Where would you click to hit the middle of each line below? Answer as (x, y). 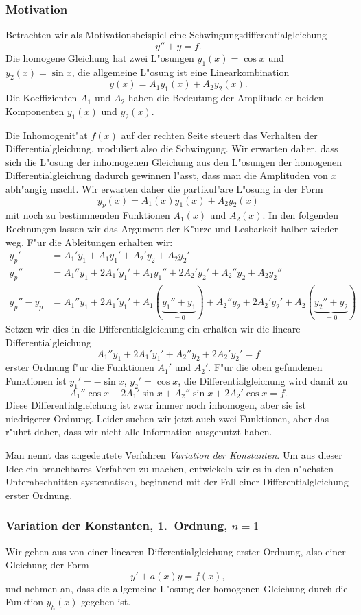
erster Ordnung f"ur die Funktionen (80, 367)
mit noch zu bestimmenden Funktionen (88, 215)
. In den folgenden (301, 215)
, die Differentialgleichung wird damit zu (263, 380)
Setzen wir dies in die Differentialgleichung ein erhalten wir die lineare (153, 329)
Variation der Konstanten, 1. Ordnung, (117, 526)
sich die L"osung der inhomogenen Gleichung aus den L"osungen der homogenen (174, 161)
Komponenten (35, 111)
